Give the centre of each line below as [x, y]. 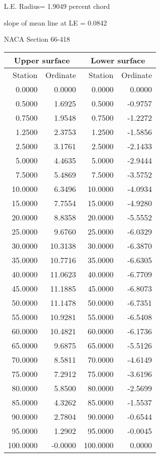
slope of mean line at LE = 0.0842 [55, 22]
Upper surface [42, 60]
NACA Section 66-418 [37, 39]
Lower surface [118, 60]
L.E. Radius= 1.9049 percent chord [57, 6]
